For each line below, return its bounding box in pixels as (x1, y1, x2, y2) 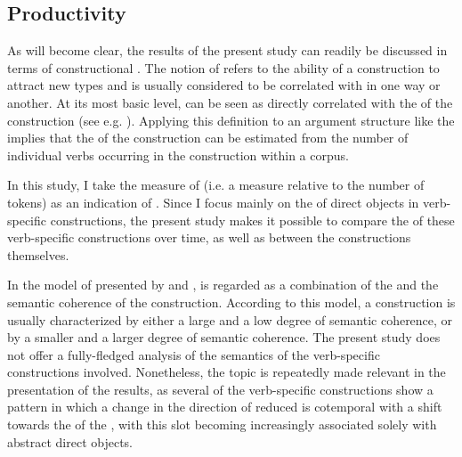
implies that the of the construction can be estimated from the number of (7, 128, 409, 147)
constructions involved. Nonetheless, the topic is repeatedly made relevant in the (7, 363, 446, 381)
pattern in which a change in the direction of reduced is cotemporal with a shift (7, 397, 442, 416)
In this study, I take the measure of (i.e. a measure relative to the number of (7, 175, 425, 194)
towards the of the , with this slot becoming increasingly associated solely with (7, 415, 437, 434)
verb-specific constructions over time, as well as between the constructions (7, 228, 411, 247)
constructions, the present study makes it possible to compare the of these (50, 210, 455, 229)
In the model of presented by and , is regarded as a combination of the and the (7, 275, 439, 294)
